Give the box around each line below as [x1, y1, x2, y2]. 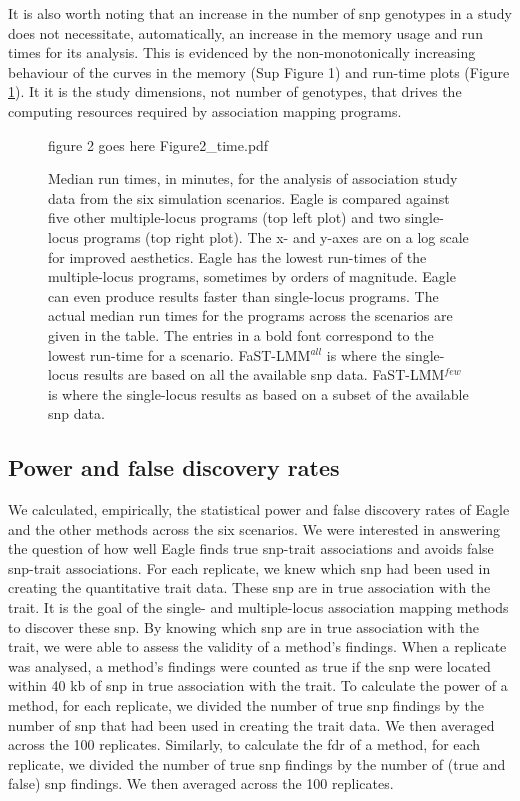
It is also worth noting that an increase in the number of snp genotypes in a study [8, 3, 512, 23]
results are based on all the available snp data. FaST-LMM [83, 364, 445, 385]
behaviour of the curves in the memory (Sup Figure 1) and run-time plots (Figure [8, 61, 510, 82]
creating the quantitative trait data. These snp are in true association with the [8, 577, 491, 598]
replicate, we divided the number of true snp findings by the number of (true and [8, 753, 506, 774]
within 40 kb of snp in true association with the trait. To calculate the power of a [8, 675, 508, 696]
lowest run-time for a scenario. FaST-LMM [48, 344, 311, 365]
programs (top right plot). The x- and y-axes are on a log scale [83, 226, 469, 247]
